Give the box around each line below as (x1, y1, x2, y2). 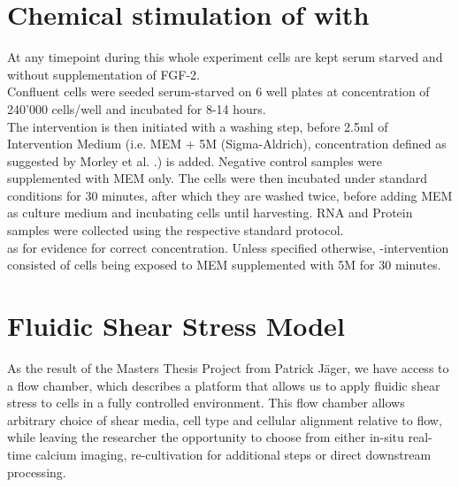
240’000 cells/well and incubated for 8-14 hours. (7, 99, 266, 118)
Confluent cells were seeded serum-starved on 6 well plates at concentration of (7, 82, 430, 101)
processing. (7, 462, 66, 481)
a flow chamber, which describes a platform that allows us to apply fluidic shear (7, 376, 440, 394)
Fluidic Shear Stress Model (7, 308, 345, 344)
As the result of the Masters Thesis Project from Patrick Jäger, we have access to (7, 358, 449, 377)
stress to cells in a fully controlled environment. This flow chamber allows (7, 393, 405, 412)
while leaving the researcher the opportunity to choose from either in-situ (7, 428, 404, 446)
